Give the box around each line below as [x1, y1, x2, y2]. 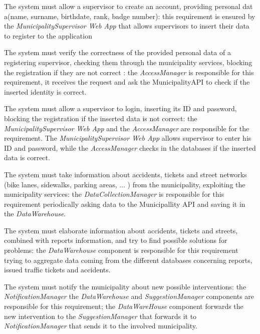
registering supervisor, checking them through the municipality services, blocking [4, 57, 252, 67]
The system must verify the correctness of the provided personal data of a [4, 47, 231, 58]
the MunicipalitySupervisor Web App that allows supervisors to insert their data [4, 21, 249, 31]
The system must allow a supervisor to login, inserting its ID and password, [4, 103, 237, 114]
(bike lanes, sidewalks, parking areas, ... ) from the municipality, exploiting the [4, 179, 245, 189]
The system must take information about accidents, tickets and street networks [4, 169, 247, 179]
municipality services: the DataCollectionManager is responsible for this [4, 189, 224, 199]
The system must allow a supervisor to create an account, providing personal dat [4, 1, 253, 11]
